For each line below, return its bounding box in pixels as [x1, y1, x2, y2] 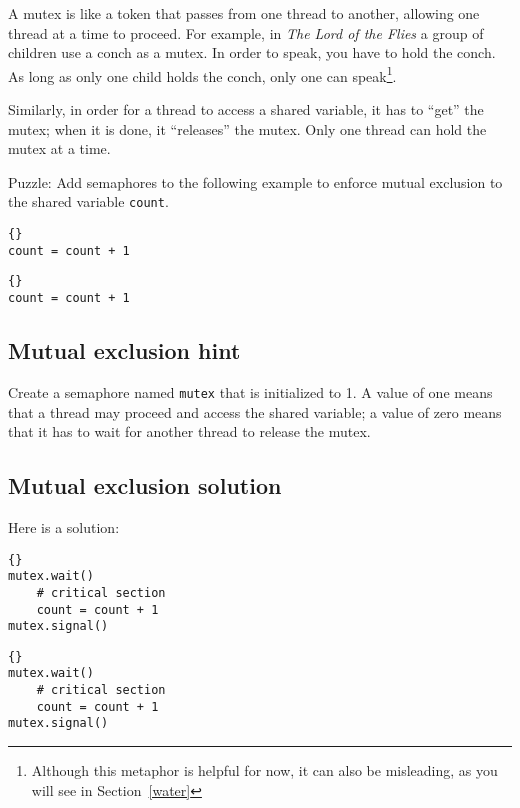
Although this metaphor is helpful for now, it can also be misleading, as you [31, 760, 498, 781]
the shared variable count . [8, 191, 169, 212]
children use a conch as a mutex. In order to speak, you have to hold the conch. [8, 42, 496, 63]
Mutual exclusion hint [8, 335, 241, 366]
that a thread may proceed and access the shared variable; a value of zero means [8, 401, 502, 422]
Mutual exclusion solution [8, 470, 282, 501]
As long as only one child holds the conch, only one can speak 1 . [8, 62, 397, 86]
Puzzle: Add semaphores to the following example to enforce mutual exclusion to [8, 171, 503, 192]
